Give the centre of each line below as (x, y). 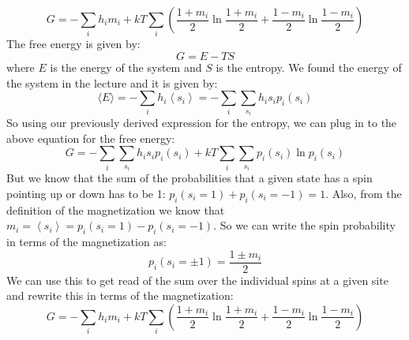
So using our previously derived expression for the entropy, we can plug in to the (202, 123)
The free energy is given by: (73, 44)
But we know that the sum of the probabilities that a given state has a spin (189, 178)
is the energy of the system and (126, 67)
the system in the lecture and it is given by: (112, 82)
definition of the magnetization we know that (116, 209)
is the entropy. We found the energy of (309, 67)
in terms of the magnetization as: (86, 242)
